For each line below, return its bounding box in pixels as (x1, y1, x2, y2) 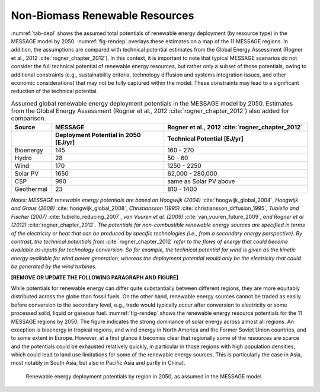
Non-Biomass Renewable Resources (11, 9, 194, 22)
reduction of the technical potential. (11, 88, 98, 95)
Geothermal (14, 185, 47, 193)
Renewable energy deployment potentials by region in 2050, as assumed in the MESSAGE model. (25, 372, 263, 380)
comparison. (11, 114, 46, 122)
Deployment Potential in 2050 (55, 131, 142, 139)
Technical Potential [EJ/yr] (167, 135, 244, 143)
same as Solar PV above (167, 177, 235, 186)
